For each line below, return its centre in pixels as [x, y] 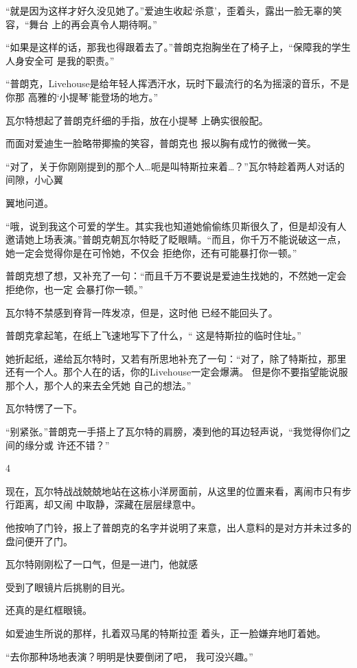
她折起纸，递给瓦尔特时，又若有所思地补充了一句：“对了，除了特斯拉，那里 [176, 358]
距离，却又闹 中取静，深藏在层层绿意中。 [108, 504]
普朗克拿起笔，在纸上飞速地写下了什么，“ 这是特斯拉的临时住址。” [153, 335]
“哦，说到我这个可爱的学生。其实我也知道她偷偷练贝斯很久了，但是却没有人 [176, 226]
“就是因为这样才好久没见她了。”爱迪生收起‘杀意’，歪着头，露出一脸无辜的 [169, 10]
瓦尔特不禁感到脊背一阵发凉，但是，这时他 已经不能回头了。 [142, 312]
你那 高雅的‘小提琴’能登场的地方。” [82, 96]
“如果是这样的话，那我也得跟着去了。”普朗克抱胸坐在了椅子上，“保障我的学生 [178, 47]
